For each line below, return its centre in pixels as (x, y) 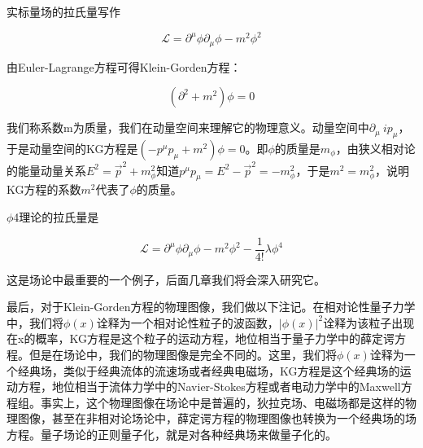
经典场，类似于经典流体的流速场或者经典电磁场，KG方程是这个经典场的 (209, 370)
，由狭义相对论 (375, 148)
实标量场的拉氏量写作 (63, 11)
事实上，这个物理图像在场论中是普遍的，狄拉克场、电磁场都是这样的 (222, 402)
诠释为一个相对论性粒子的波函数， (188, 322)
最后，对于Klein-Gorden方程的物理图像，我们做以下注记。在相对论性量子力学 (211, 307)
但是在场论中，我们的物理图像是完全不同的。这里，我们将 (183, 355)
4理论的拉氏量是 (56, 217)
